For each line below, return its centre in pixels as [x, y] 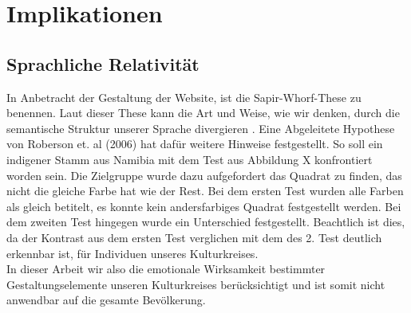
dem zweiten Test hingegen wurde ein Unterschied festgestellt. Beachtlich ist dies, [206, 222]
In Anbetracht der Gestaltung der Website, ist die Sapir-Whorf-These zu [184, 97]
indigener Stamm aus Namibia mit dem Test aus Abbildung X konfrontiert [190, 159]
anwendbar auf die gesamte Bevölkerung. [106, 300]
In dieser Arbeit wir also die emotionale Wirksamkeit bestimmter [166, 269]
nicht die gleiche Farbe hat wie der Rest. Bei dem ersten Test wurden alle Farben [205, 191]
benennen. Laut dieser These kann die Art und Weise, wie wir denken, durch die [203, 113]
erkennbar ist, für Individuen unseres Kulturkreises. [132, 253]
